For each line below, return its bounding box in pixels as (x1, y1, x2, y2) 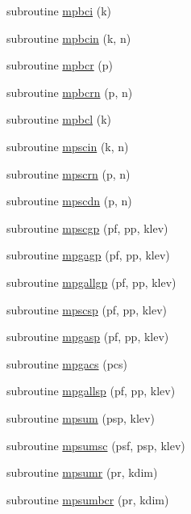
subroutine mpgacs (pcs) (6, 355, 128, 372)
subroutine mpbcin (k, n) (6, 29, 131, 46)
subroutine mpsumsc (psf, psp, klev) (6, 436, 185, 453)
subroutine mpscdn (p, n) (6, 192, 132, 209)
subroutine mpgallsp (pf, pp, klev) (6, 382, 176, 399)
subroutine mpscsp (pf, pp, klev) (6, 301, 168, 318)
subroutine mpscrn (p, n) (6, 165, 131, 182)
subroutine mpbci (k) (6, 2, 112, 19)
